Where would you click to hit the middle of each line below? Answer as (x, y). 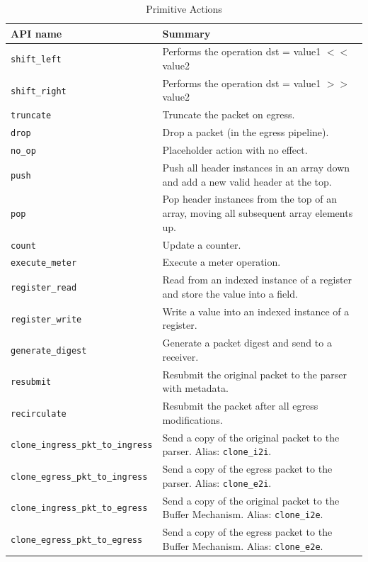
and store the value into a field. (230, 293)
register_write (46, 319)
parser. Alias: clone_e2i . (217, 482)
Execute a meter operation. (222, 262)
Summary (186, 33)
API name (36, 33)
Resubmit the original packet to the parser (255, 374)
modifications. (192, 419)
